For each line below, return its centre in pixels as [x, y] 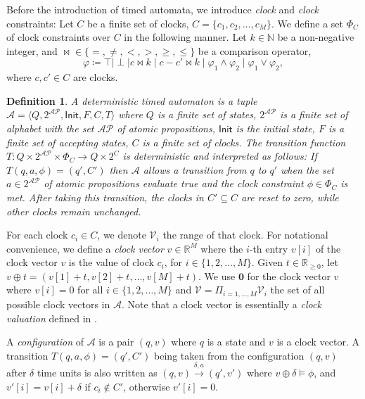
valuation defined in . [52, 318]
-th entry [269, 248]
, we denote [122, 235]
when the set [307, 169]
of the [328, 248]
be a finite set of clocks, [138, 23]
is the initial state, [275, 128]
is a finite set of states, [207, 114]
